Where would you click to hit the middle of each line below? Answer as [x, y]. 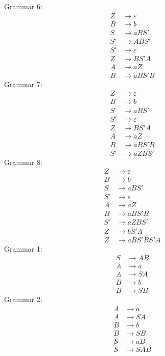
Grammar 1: [23, 248]
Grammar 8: [23, 162]
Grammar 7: [23, 84]
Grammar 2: [23, 299]
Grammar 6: [23, 6]
